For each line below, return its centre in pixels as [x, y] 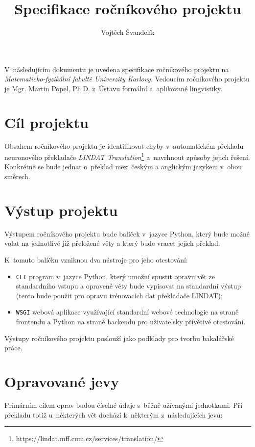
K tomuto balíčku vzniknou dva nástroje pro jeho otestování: [96, 259]
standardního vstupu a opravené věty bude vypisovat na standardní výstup [128, 286]
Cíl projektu [47, 122]
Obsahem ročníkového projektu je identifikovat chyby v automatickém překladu [124, 145]
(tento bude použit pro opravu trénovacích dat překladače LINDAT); [119, 295]
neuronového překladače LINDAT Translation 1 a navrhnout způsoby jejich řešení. [127, 156]
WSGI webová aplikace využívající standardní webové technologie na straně [127, 312]
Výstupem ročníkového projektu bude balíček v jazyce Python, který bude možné [127, 233]
